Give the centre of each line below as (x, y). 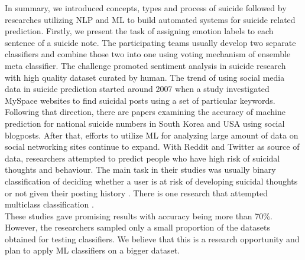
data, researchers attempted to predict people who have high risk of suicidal (142, 158)
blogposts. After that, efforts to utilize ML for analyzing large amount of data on (152, 135)
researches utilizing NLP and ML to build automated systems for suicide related (150, 19)
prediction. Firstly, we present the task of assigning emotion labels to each (139, 31)
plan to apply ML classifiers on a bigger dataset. (93, 250)
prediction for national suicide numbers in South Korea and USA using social (145, 123)
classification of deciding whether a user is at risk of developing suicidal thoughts (151, 181)
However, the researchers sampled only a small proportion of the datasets (138, 227)
